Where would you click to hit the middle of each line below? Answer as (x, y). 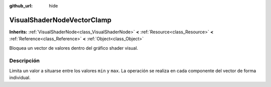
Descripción (25, 61)
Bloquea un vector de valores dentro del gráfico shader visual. (74, 48)
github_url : (21, 6)
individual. (20, 78)
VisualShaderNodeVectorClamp (60, 20)
